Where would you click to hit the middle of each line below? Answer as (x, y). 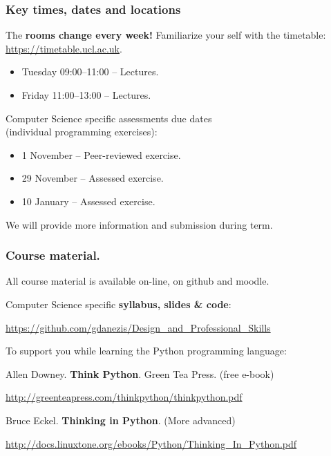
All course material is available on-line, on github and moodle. (138, 281)
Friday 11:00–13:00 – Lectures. (86, 95)
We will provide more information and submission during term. (139, 224)
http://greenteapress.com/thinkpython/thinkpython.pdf (124, 397)
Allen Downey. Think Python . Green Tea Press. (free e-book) (140, 373)
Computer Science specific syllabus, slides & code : (119, 304)
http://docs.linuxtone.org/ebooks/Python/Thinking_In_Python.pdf (151, 443)
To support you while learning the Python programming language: (146, 351)
